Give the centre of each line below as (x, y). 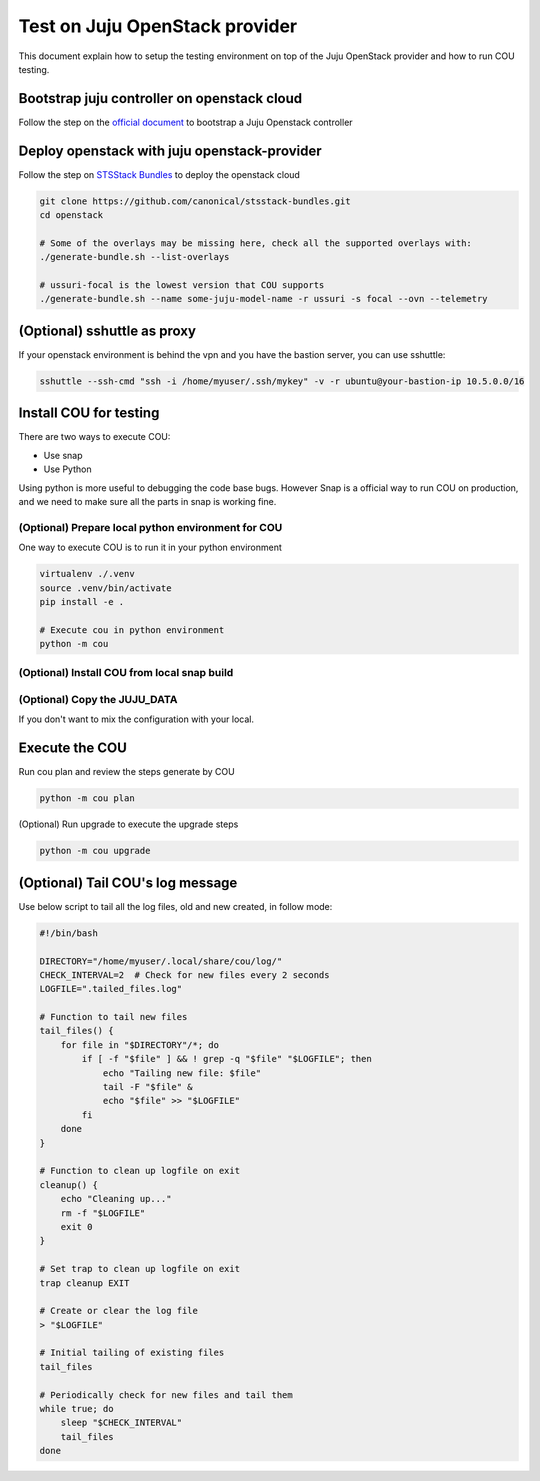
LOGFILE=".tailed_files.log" (111, 989)
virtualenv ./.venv (87, 574)
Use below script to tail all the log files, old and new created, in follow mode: (175, 906)
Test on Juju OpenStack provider (158, 26)
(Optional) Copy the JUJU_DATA (98, 700)
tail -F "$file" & (148, 1087)
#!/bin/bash (69, 933)
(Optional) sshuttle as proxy (107, 330)
